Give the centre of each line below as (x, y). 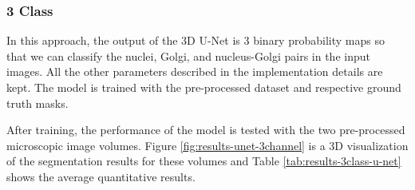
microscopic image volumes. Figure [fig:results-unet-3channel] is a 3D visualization (207, 145)
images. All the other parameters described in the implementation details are (195, 71)
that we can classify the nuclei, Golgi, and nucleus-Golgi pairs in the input (188, 55)
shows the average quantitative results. (101, 176)
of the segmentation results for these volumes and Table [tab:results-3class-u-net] (204, 161)
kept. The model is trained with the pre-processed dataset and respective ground (204, 87)
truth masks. (38, 103)
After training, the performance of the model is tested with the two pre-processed (206, 130)
